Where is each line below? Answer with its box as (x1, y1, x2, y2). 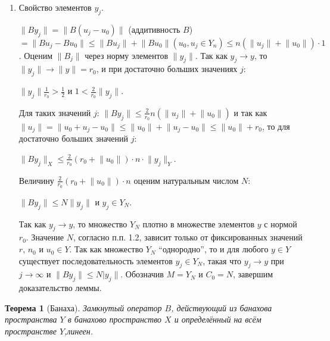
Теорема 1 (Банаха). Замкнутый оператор (5, 301, 162, 314)
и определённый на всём (174, 313, 261, 326)
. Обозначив (120, 268, 164, 280)
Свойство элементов (18, 1, 92, 13)
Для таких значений (18, 106, 91, 118)
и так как (234, 106, 267, 118)
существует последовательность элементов (18, 254, 173, 267)
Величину (18, 174, 54, 186)
